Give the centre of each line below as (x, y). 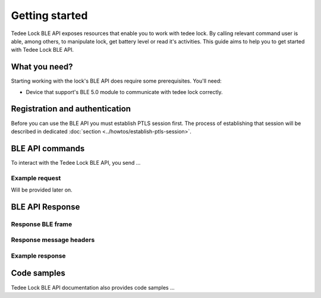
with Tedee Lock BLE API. (43, 50)
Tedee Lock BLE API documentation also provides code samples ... (93, 287)
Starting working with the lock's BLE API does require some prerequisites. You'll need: (117, 81)
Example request (36, 178)
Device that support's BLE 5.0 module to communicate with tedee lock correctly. (124, 92)
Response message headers (53, 240)
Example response (38, 256)
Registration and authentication (71, 109)
